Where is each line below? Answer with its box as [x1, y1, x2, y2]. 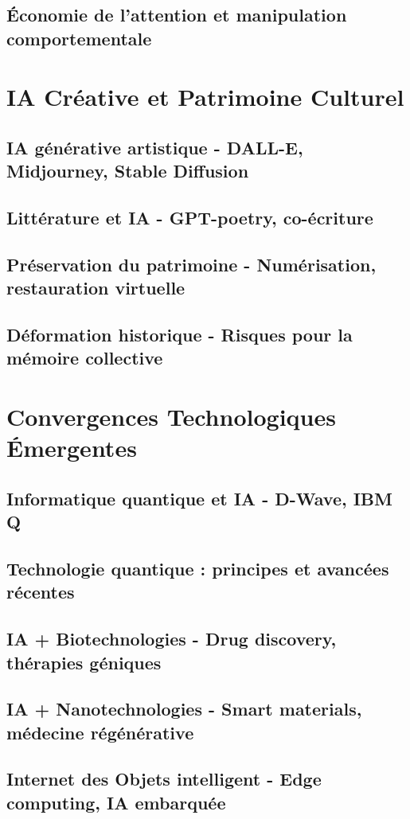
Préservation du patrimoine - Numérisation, [6, 252, 377, 276]
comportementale [6, 25, 152, 50]
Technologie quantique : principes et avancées [6, 556, 389, 580]
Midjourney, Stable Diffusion [6, 158, 249, 183]
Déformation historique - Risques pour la [6, 322, 353, 347]
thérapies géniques [6, 649, 162, 674]
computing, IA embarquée [6, 790, 226, 814]
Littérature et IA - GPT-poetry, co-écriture [6, 205, 373, 230]
